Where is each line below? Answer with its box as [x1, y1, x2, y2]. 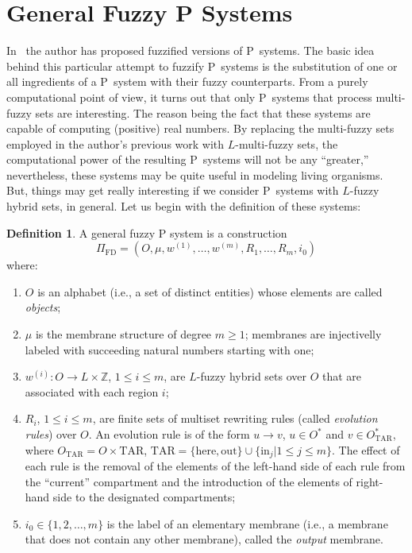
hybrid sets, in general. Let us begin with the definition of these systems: [6, 198, 361, 215]
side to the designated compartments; [52, 489, 236, 505]
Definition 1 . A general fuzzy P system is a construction [6, 224, 287, 241]
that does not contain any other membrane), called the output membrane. [25, 531, 383, 547]
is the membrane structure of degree [35, 326, 212, 342]
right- [356, 473, 383, 489]
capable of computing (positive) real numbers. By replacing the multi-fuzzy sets [6, 120, 395, 137]
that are [322, 368, 362, 385]
